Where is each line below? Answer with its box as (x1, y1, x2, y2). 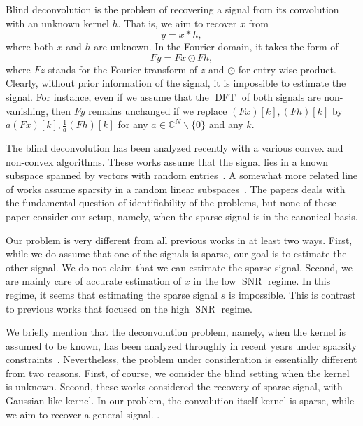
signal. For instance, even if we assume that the (6, 89, 209, 104)
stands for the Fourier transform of (48, 62, 198, 76)
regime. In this (268, 274, 331, 288)
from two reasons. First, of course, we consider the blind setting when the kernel (6, 365, 350, 380)
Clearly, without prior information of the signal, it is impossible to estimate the (6, 76, 346, 90)
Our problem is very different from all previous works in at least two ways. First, (6, 232, 353, 247)
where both (6, 39, 54, 54)
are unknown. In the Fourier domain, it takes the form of (94, 39, 339, 54)
